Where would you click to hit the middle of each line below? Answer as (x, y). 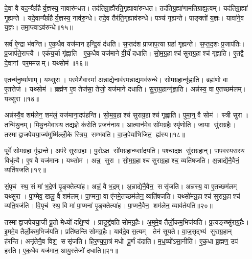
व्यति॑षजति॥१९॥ (25, 170)
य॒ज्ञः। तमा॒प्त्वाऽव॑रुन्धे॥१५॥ (39, 27)
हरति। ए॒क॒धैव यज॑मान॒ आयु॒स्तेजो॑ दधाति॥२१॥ (61, 250)
